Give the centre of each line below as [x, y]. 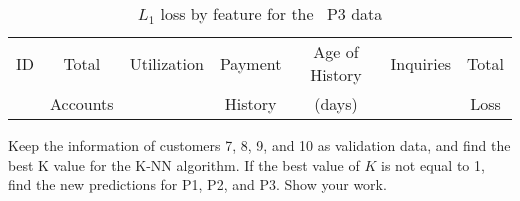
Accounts [82, 103]
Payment [250, 63]
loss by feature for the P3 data [271, 13]
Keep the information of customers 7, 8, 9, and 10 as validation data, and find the [259, 145]
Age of [336, 51]
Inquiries [421, 63]
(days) [336, 103]
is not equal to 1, [433, 164]
